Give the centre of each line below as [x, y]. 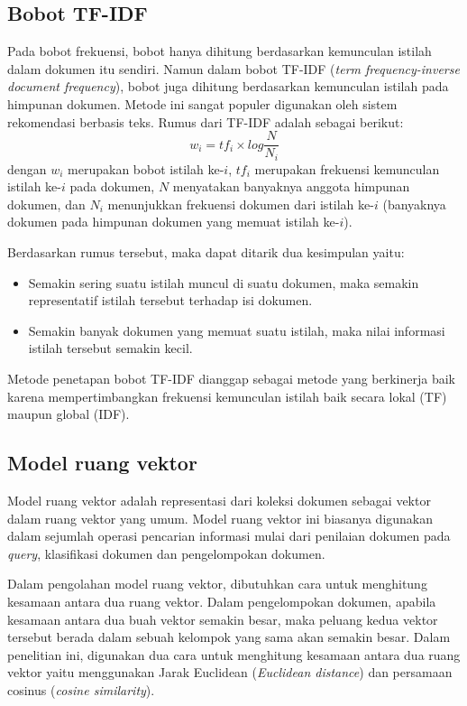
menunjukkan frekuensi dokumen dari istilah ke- [241, 204]
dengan [27, 168]
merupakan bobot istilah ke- [146, 168]
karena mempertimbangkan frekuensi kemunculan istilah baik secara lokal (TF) [227, 396]
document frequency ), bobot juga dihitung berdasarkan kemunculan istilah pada [228, 86]
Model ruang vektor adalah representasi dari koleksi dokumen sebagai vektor [219, 501]
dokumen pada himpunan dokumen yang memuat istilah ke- [174, 222]
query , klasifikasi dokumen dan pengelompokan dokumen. [166, 553]
